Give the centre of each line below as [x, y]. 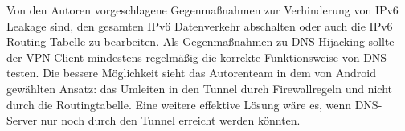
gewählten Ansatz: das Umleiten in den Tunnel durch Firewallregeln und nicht [199, 88]
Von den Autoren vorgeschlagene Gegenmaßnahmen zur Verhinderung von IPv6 [202, 10]
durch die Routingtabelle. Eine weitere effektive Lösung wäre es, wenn [179, 104]
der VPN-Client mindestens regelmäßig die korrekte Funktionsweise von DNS [197, 57]
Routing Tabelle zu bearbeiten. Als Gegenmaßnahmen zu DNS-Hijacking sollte [200, 41]
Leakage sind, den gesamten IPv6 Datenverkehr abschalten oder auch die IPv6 [200, 25]
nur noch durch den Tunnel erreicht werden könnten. [170, 120]
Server [22, 120]
